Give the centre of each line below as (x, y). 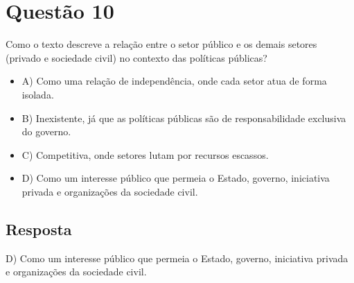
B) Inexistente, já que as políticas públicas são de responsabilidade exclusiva (184, 118)
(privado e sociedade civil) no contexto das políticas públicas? (136, 57)
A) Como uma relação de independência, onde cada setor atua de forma (174, 81)
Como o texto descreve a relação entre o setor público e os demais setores (161, 44)
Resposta (39, 229)
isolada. (38, 94)
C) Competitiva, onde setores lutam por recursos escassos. (145, 154)
